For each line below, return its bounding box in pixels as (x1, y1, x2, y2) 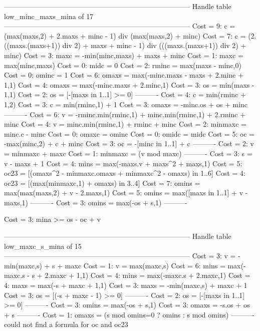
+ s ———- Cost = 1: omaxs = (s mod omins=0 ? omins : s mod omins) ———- (4, 309, 254, 319)
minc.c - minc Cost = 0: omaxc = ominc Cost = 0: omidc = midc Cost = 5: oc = (4, 128, 255, 139)
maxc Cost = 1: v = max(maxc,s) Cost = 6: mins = (65, 260, 225, 270)
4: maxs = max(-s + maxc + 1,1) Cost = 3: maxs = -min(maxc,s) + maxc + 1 (4, 280, 247, 290)
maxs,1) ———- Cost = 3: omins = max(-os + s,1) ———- (4, 197, 187, 207)
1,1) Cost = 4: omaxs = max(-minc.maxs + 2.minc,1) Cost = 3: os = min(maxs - (4, 79, 254, 90)
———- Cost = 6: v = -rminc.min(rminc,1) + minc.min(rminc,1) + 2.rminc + (4, 109, 246, 119)
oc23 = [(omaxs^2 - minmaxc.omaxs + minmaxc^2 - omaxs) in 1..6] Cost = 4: (4, 168, 245, 178)
